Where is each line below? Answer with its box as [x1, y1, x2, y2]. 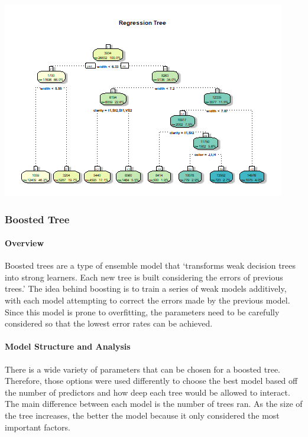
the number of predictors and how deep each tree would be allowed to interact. [5, 386, 290, 398]
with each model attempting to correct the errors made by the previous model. [5, 294, 290, 306]
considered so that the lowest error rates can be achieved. [5, 317, 213, 330]
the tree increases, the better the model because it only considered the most [5, 409, 280, 421]
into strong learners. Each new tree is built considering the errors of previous [5, 270, 283, 283]
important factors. [5, 420, 71, 433]
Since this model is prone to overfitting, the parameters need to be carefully [5, 305, 280, 318]
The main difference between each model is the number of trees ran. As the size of [5, 397, 303, 410]
